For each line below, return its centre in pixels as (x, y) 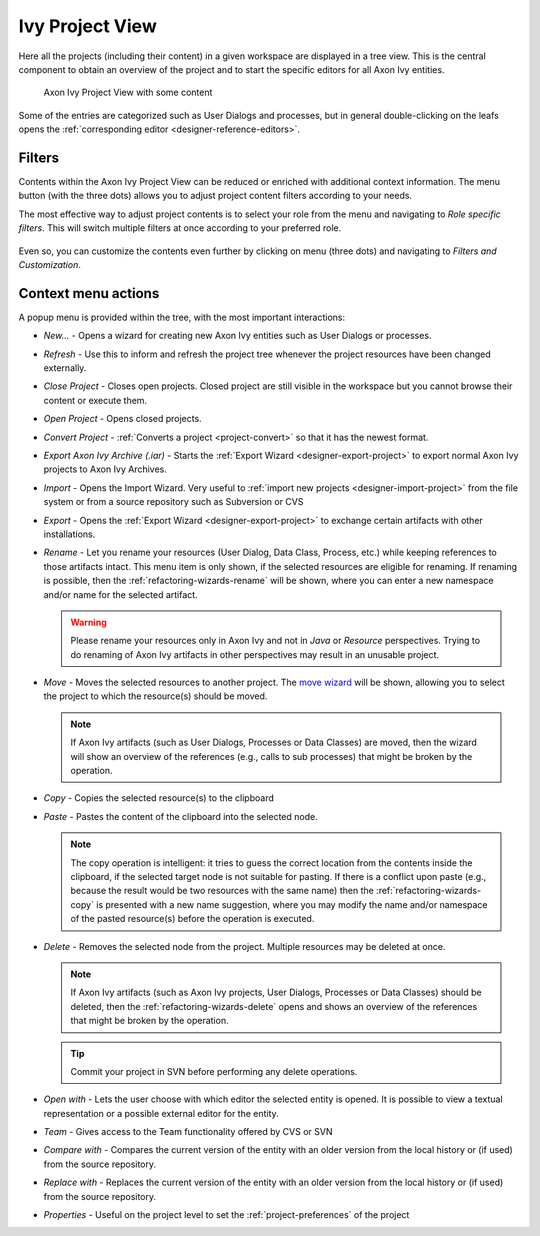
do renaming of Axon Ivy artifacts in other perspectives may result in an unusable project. (255, 654)
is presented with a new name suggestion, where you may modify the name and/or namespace (292, 904)
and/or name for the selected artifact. (121, 594)
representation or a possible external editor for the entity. (161, 1113)
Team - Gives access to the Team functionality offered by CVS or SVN (188, 1132)
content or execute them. (95, 400)
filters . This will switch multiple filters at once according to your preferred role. (180, 228)
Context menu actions (89, 293)
